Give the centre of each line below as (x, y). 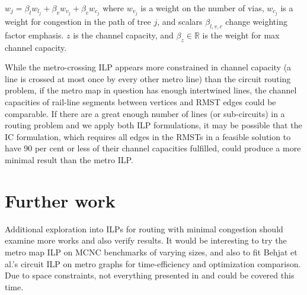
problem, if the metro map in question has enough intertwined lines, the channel (151, 90)
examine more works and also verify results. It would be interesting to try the (146, 240)
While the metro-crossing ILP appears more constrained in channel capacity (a (148, 67)
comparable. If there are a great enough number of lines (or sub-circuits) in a (145, 113)
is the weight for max (241, 35)
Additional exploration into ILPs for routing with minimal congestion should (144, 228)
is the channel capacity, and (123, 35)
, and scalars (180, 22)
